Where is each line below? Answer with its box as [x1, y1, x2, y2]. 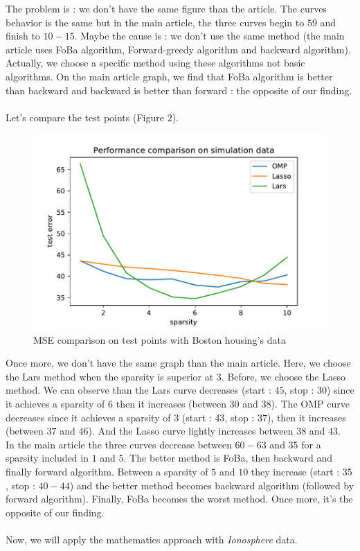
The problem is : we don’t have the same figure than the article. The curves [6, 1, 327, 15]
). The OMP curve [271, 396, 350, 410]
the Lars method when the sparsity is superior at [6, 369, 214, 383]
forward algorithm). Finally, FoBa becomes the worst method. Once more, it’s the [6, 491, 353, 506]
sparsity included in [6, 451, 89, 465]
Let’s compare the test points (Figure [6, 110, 164, 124]
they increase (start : [251, 464, 340, 478]
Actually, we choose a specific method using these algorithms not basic [6, 55, 305, 70]
